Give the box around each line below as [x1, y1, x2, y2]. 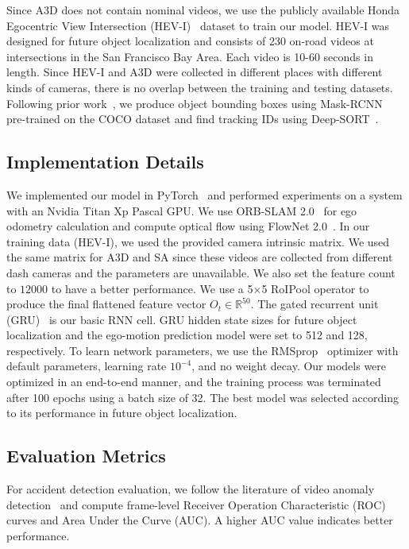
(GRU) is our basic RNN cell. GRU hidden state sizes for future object [6, 311, 357, 327]
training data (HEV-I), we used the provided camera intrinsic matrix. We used [6, 233, 390, 249]
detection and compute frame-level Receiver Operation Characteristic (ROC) [6, 496, 386, 512]
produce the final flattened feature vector [6, 296, 206, 312]
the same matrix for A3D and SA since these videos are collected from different [6, 249, 393, 265]
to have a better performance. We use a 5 [51, 280, 253, 296]
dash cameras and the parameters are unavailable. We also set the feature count [6, 264, 395, 280]
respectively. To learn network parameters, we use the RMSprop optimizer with [6, 342, 399, 358]
